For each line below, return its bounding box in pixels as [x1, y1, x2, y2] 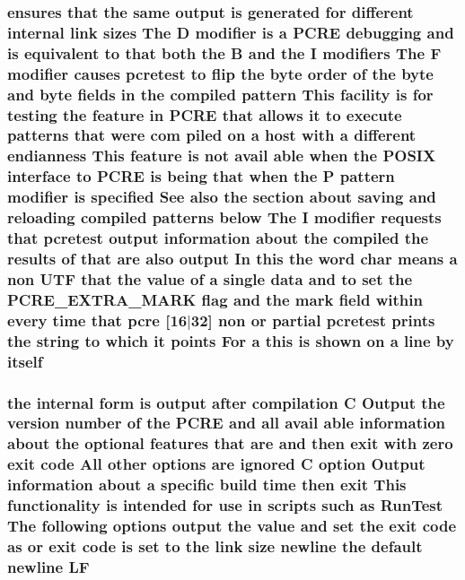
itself [7, 350, 43, 372]
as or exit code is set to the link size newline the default [7, 534, 423, 557]
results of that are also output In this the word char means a [7, 247, 458, 269]
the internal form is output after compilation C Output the [7, 391, 445, 413]
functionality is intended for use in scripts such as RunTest [7, 494, 443, 516]
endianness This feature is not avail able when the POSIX [7, 144, 436, 167]
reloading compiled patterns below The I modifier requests [7, 206, 442, 229]
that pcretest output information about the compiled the [7, 227, 429, 249]
